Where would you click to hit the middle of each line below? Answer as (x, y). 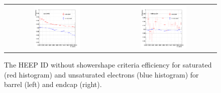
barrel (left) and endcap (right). (53, 84)
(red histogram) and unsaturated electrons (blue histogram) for (101, 74)
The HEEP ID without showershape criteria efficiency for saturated (108, 65)
